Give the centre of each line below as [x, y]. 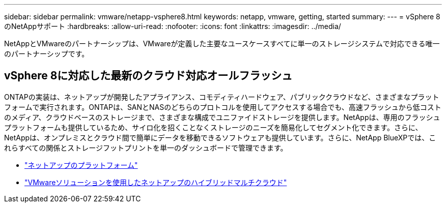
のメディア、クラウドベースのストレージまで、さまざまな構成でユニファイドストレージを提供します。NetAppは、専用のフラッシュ [222, 117]
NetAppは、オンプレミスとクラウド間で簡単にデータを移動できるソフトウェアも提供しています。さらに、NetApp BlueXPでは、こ [220, 137]
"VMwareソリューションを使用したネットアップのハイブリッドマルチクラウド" [156, 182]
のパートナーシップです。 [47, 54]
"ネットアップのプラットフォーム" [81, 165]
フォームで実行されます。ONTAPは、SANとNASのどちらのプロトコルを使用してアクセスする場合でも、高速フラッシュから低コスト [223, 107]
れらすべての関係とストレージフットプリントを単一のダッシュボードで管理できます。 [146, 147]
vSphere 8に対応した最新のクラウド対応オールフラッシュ [148, 76]
